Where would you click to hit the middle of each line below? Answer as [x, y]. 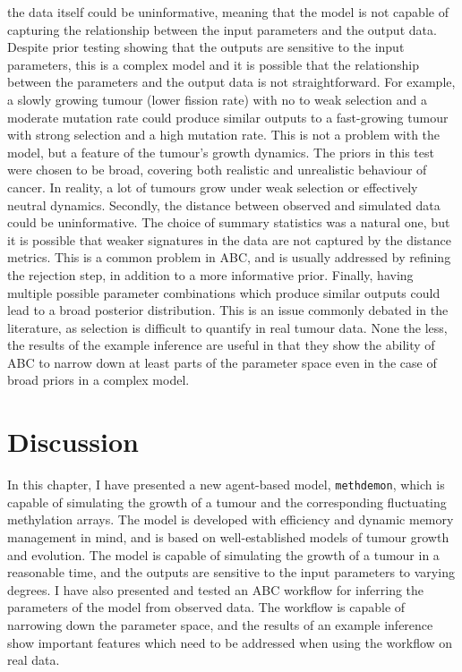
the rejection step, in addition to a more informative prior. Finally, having [210, 274]
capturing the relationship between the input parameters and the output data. [222, 29]
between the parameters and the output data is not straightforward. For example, [231, 82]
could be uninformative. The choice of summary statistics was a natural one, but [229, 222]
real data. [34, 660]
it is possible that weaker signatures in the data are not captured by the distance [230, 239]
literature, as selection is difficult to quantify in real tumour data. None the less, [227, 327]
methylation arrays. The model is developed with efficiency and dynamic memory [231, 519]
